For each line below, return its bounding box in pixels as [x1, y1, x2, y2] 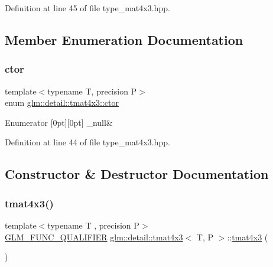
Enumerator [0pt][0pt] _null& [5, 116, 113, 128]
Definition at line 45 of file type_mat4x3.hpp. [5, 2, 170, 14]
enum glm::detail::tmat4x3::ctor [5, 96, 119, 109]
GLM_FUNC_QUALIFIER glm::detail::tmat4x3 [5, 230, 183, 243]
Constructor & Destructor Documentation [5, 165, 269, 183]
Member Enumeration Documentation [5, 30, 243, 48]
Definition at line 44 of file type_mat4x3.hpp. [5, 136, 170, 148]
